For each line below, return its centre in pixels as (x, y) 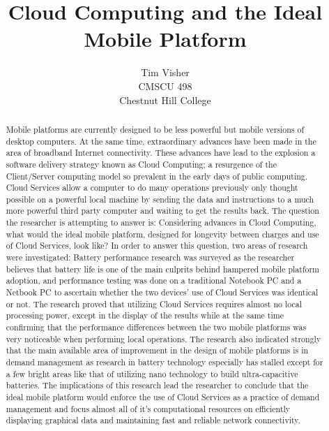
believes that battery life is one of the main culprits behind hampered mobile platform (163, 269)
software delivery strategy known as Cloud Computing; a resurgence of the (141, 164)
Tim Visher (165, 72)
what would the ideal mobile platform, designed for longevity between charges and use (162, 234)
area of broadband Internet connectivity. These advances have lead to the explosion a (161, 153)
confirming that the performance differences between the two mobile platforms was (156, 327)
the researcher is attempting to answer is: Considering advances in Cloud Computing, (161, 222)
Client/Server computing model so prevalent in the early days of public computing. (157, 176)
